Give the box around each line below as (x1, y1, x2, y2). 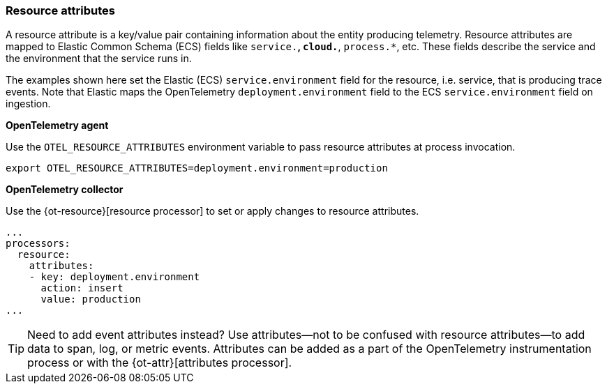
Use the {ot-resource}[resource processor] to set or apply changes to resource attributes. (6, 205, 419, 218)
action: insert (40, 282, 123, 294)
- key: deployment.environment (29, 271, 200, 283)
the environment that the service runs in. (6, 52, 192, 65)
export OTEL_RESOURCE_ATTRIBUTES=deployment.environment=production (6, 162, 388, 174)
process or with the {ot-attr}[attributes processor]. (27, 356, 292, 370)
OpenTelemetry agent (6, 119, 109, 132)
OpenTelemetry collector (6, 183, 123, 196)
